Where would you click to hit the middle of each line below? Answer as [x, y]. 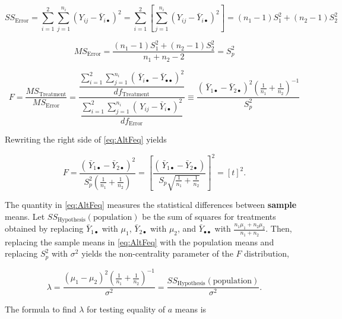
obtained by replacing [44, 228]
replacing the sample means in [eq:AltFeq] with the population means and [140, 241]
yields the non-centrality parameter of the [157, 253]
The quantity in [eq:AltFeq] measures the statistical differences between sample [151, 205]
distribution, [267, 253]
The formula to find [41, 309]
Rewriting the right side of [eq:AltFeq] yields [86, 139]
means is [191, 309]
